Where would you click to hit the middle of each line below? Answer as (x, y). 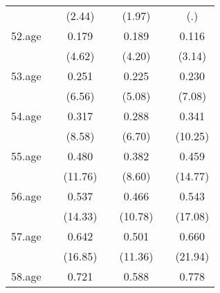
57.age (26, 236)
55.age (26, 156)
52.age (26, 36)
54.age (26, 116)
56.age (26, 196)
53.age (26, 76)
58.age (26, 276)
